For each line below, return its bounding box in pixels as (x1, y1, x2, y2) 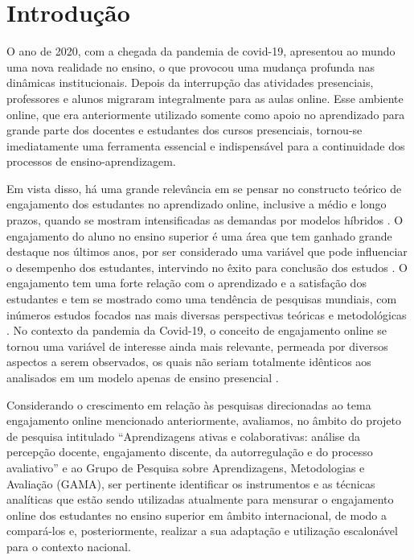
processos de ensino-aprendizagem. (6, 153, 176, 170)
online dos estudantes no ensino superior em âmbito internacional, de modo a (6, 506, 387, 523)
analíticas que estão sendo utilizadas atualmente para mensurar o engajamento (6, 491, 394, 508)
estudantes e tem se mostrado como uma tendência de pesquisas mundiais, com (6, 290, 397, 307)
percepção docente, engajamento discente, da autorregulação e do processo (6, 443, 373, 460)
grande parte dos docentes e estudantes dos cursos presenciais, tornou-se (6, 121, 363, 138)
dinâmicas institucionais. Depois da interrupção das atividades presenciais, (6, 74, 374, 91)
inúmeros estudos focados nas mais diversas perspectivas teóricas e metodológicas (6, 306, 407, 323)
